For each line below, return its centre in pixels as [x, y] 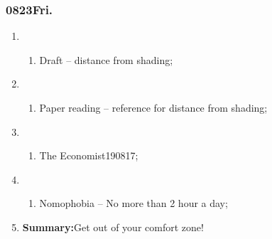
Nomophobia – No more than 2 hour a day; [134, 203]
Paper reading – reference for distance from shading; [153, 107]
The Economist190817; [89, 155]
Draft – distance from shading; [106, 59]
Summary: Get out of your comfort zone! [113, 227]
